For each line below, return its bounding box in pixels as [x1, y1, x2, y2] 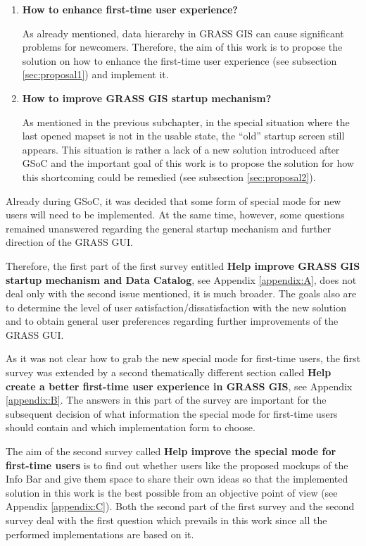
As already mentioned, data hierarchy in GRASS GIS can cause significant [22, 25, 344, 40]
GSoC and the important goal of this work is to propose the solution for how [22, 156, 354, 170]
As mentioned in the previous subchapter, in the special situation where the [22, 114, 350, 129]
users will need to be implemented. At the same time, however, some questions [6, 207, 345, 222]
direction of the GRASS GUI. [6, 235, 133, 249]
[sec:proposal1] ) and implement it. [22, 67, 169, 82]
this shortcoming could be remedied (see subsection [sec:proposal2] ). [22, 169, 316, 184]
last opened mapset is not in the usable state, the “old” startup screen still [22, 128, 345, 143]
